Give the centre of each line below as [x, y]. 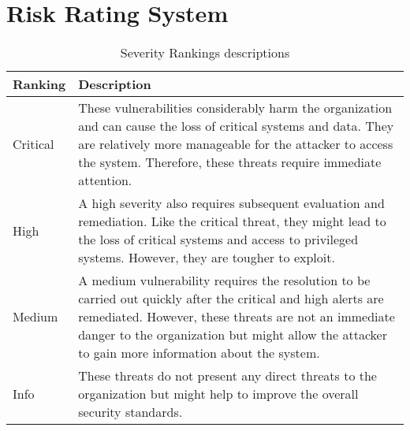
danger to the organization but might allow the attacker [233, 335]
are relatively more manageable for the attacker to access [236, 144]
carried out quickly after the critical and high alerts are [231, 299]
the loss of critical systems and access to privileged [218, 240]
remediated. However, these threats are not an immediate [237, 317]
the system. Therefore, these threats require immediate [230, 162]
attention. [105, 180]
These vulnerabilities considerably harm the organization [235, 108]
